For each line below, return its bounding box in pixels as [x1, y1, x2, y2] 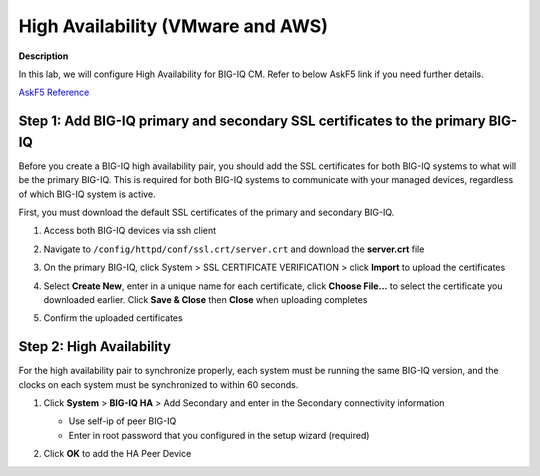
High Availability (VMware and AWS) [18, 15, 329, 37]
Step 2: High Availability [18, 338, 172, 355]
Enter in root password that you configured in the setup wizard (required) [68, 429, 370, 441]
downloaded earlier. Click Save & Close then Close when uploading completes [43, 293, 368, 305]
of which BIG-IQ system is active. [18, 188, 156, 200]
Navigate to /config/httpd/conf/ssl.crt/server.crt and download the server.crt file [43, 243, 425, 255]
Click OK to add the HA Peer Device [43, 448, 192, 460]
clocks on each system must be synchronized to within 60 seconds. [18, 378, 299, 390]
